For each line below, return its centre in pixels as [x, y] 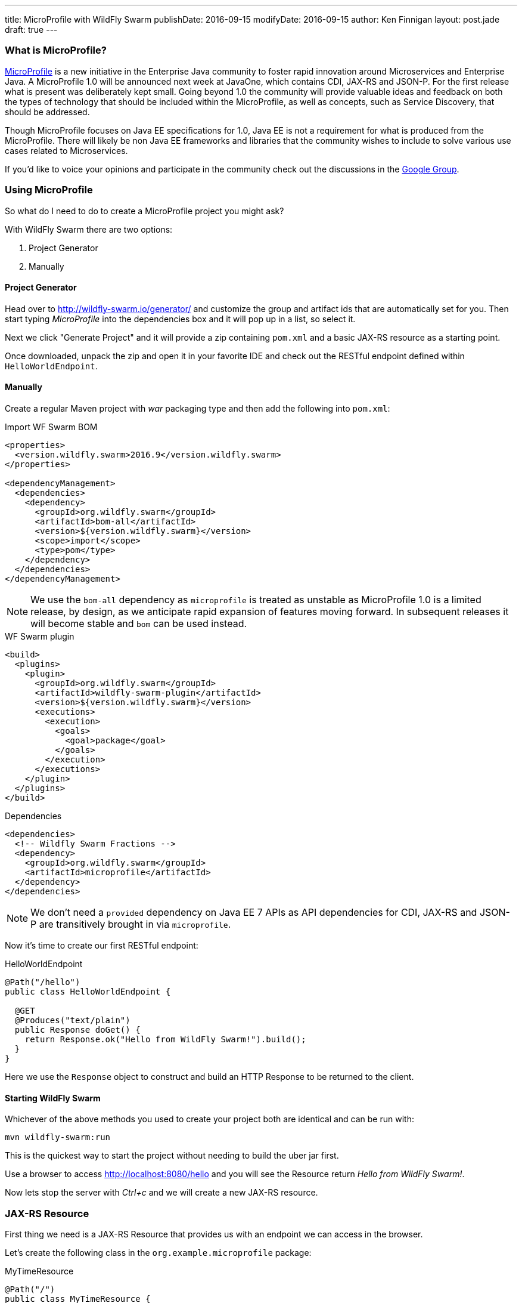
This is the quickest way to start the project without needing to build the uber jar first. [172, 1156]
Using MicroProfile [49, 190]
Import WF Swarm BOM [51, 427]
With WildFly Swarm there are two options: [89, 229]
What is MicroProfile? [56, 50]
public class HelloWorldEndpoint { [88, 991]
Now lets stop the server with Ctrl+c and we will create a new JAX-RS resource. [161, 1193]
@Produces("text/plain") [72, 1020]
